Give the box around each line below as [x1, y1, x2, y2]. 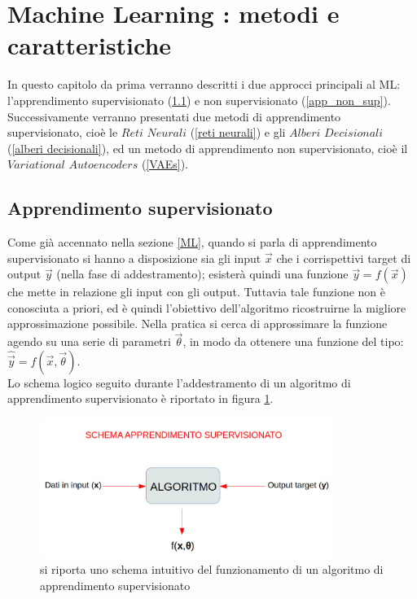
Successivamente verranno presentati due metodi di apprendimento [7, 107, 341, 125]
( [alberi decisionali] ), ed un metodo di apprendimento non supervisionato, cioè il [7, 139, 408, 156]
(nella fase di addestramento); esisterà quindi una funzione [56, 265, 349, 282]
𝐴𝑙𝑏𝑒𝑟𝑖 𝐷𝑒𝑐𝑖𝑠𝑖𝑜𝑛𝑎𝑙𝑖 [289, 128, 384, 140]
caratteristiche [7, 28, 172, 62]
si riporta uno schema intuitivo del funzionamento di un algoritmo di [40, 561, 384, 578]
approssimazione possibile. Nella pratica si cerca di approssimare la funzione [7, 315, 388, 332]
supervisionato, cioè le [7, 124, 118, 141]
